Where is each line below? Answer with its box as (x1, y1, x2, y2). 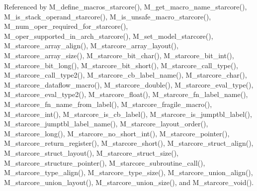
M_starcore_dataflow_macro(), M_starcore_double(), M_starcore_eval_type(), (4, 79, 254, 90)
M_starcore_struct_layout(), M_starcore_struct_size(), (4, 147, 179, 158)
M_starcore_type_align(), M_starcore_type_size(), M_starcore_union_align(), (4, 167, 253, 178)
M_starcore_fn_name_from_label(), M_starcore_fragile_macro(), (4, 98, 212, 109)
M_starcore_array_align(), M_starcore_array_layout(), (4, 40, 178, 51)
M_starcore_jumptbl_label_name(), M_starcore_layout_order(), (4, 118, 208, 129)
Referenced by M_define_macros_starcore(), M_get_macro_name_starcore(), (4, 1, 247, 11)
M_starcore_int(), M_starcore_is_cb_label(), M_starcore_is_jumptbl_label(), (4, 108, 252, 119)
